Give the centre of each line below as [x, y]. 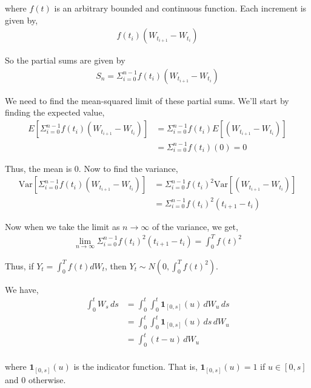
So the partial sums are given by [65, 60]
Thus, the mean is [38, 168]
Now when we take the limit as [62, 226]
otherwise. [47, 379]
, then [116, 265]
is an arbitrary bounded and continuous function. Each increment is [180, 8]
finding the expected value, [55, 112]
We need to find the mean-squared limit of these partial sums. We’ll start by [147, 100]
